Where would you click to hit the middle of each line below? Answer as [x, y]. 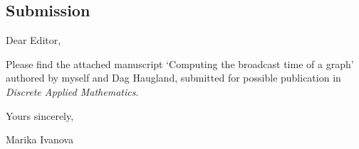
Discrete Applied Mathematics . [72, 91]
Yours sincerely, [40, 115]
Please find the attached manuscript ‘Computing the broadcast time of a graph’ [180, 64]
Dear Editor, [33, 40]
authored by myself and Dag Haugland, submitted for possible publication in [173, 78]
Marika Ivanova [40, 139]
